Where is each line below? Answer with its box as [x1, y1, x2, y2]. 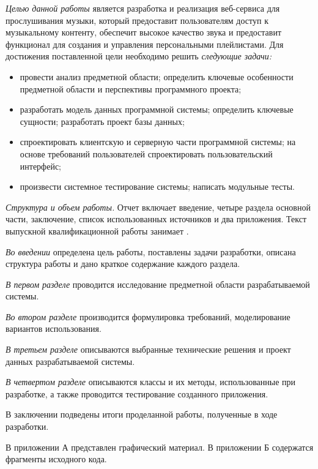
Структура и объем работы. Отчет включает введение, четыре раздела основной [6, 200, 311, 213]
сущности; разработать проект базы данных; [20, 114, 185, 127]
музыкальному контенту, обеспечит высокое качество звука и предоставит [6, 26, 282, 39]
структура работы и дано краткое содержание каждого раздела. [6, 257, 240, 270]
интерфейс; [20, 159, 61, 172]
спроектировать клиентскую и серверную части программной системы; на [20, 135, 296, 148]
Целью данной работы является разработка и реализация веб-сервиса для [6, 2, 280, 14]
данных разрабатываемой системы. [6, 355, 135, 367]
